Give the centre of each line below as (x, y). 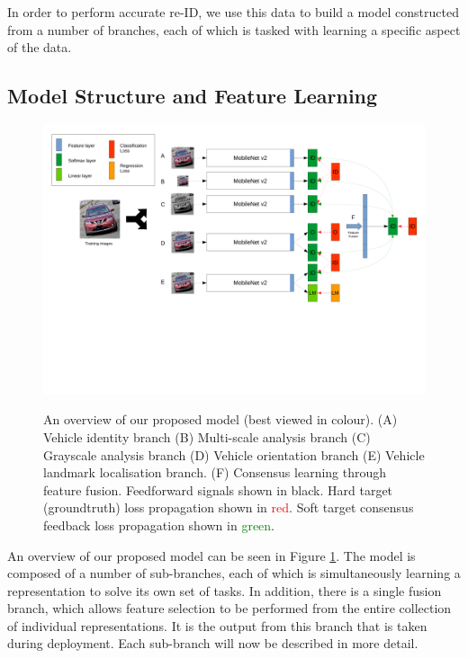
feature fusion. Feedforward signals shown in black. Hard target (218, 489)
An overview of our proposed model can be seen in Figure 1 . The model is (211, 555)
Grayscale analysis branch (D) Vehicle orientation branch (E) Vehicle (234, 454)
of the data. (40, 47)
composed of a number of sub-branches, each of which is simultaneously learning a (234, 573)
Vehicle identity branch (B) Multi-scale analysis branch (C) (207, 436)
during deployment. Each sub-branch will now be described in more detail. (213, 643)
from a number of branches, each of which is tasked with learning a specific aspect (234, 29)
